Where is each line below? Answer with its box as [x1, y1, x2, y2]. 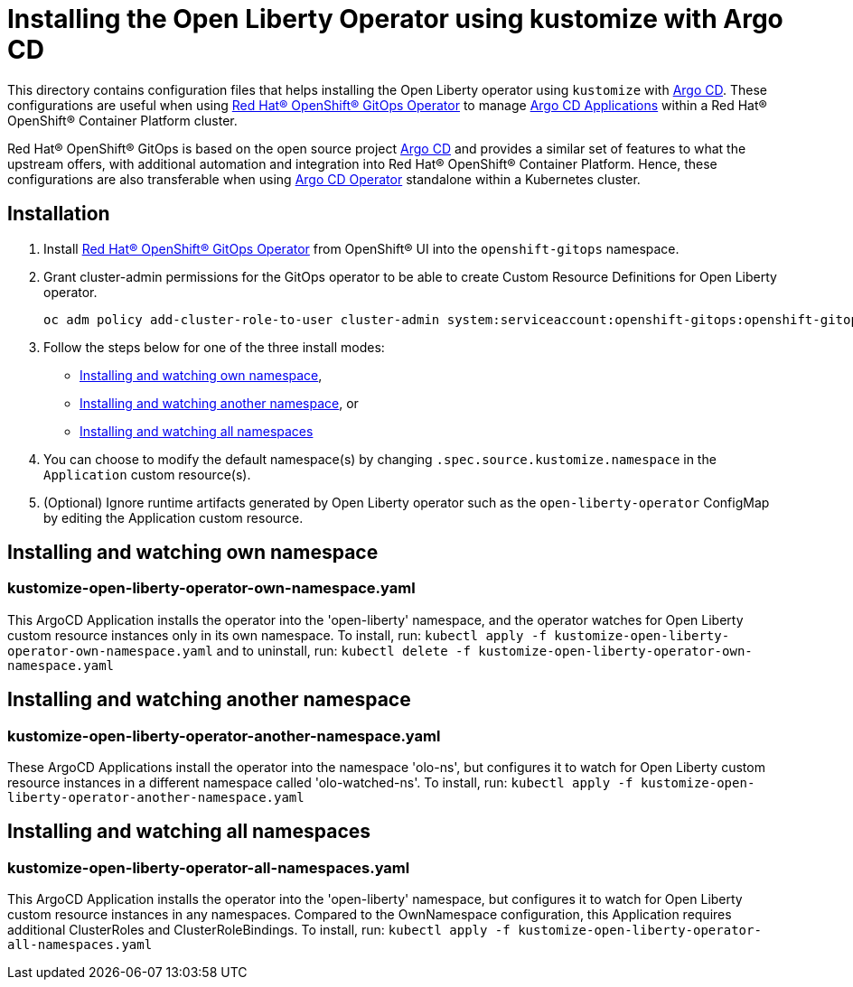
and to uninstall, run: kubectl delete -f [216, 642, 471, 658]
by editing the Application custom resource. [43, 509, 304, 526]
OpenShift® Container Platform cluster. [7, 112, 238, 128]
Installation [7, 202, 110, 226]
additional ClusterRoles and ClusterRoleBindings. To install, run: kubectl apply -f [7, 922, 511, 938]
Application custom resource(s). [43, 466, 251, 482]
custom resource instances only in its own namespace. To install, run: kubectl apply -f [7, 627, 547, 643]
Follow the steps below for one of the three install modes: [43, 339, 385, 355]
